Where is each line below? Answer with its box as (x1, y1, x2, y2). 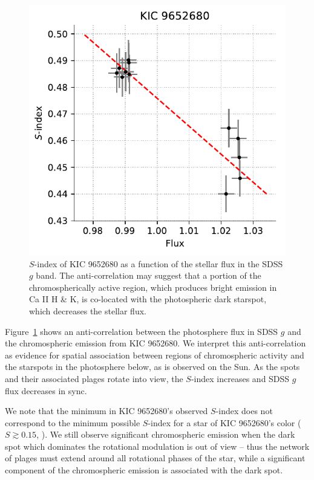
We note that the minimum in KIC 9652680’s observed (5, 404, 208, 417)
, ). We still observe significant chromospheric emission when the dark (36, 428, 295, 441)
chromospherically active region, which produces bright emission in (29, 281, 277, 293)
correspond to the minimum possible (5, 416, 140, 429)
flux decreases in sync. (5, 384, 87, 397)
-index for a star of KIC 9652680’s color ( (148, 416, 301, 429)
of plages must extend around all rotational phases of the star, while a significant (5, 452, 306, 464)
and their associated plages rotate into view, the (5, 372, 183, 384)
